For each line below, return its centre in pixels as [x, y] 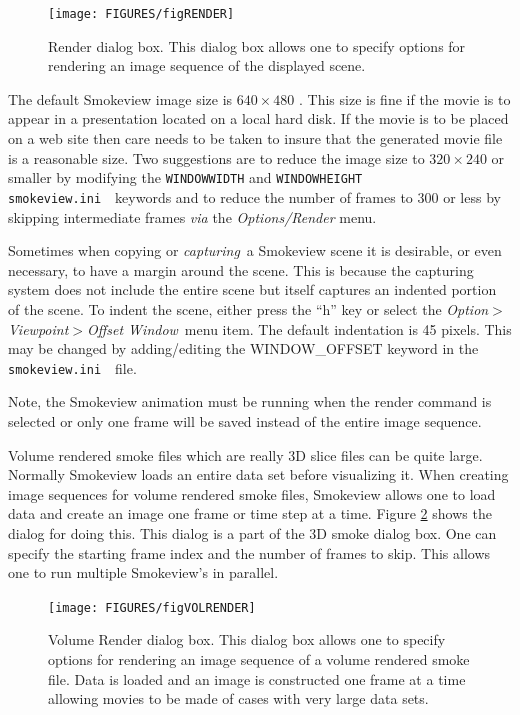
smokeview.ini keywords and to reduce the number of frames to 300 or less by [254, 196]
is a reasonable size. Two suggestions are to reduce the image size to [216, 157]
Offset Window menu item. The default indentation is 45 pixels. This [299, 328]
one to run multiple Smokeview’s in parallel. [143, 572]
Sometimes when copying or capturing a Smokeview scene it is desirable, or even [255, 250]
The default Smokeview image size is [120, 98]
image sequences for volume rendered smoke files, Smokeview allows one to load [252, 493]
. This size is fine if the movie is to [405, 98]
